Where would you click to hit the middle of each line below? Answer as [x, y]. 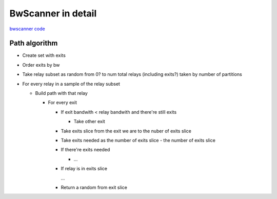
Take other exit [89, 122]
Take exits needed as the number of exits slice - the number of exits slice [138, 140]
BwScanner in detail [53, 13]
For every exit [62, 103]
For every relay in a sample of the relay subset [71, 84]
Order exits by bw [41, 65]
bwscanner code [27, 29]
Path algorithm [34, 43]
